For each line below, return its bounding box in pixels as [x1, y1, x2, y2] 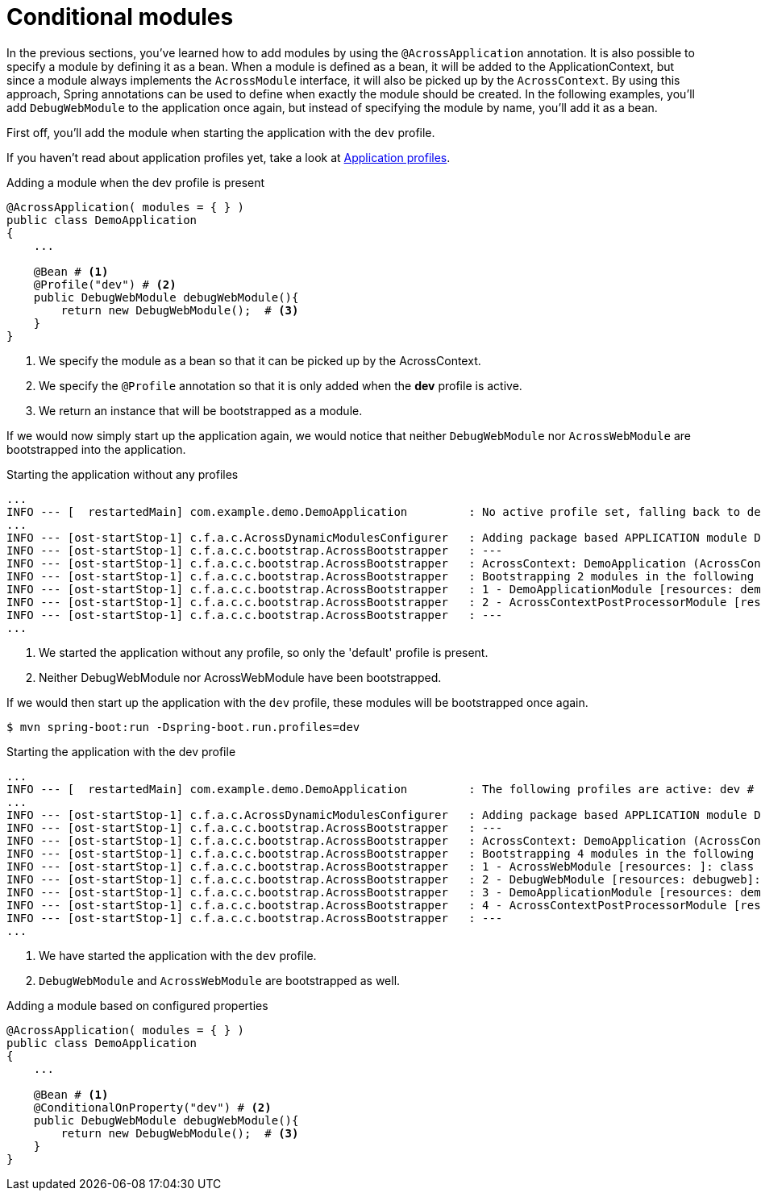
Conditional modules [6, 3, 234, 31]
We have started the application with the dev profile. [39, 948, 317, 962]
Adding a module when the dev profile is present [6, 175, 265, 189]
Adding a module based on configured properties [6, 998, 268, 1012]
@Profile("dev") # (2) [33, 277, 177, 291]
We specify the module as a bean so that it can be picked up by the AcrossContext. [39, 353, 481, 368]
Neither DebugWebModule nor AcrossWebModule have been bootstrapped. [39, 670, 442, 684]
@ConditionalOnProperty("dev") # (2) [33, 1100, 272, 1114]
